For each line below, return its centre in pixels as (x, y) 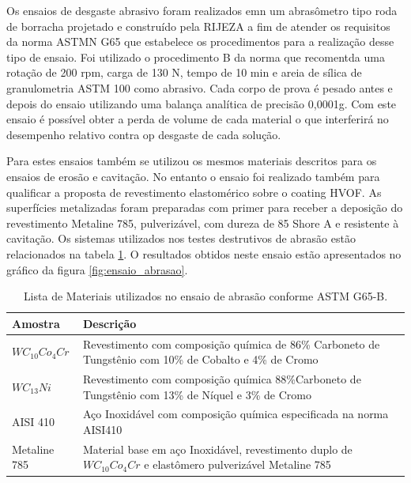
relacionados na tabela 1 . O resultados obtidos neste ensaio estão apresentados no (204, 253)
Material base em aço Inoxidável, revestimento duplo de (217, 449)
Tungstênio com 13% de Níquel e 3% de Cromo (197, 394)
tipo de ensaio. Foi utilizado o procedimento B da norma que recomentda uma (196, 57)
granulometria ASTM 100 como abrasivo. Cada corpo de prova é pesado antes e (200, 87)
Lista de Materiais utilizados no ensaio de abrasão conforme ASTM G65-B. (205, 296)
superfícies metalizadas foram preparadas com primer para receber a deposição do (205, 208)
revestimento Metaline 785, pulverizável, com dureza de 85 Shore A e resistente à (203, 223)
